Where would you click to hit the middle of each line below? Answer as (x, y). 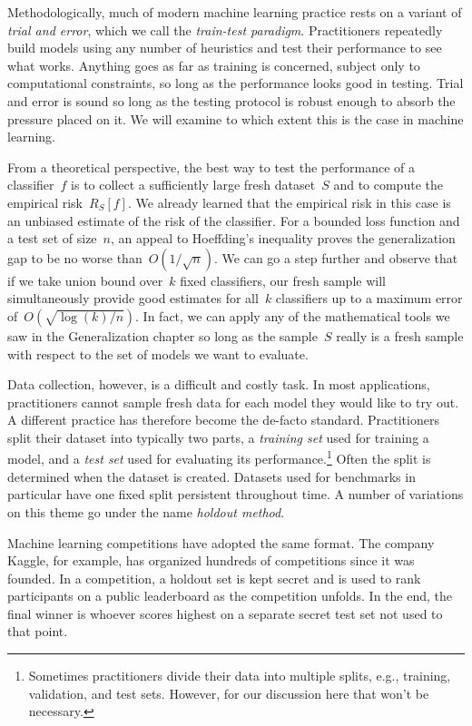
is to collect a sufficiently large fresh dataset (193, 185)
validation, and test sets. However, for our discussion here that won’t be (229, 693)
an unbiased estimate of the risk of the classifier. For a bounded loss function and (234, 220)
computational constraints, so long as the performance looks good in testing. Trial (236, 83)
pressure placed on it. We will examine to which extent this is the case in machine (236, 118)
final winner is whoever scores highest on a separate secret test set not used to (225, 613)
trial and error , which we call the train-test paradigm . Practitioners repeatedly (225, 29)
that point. (38, 631)
